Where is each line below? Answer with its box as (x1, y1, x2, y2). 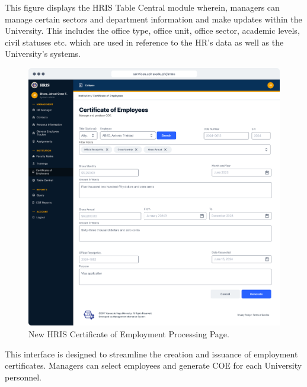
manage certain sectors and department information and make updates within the (5, 12, 302, 25)
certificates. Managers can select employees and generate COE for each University (5, 359, 302, 372)
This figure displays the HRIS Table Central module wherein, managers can (5, 1, 280, 13)
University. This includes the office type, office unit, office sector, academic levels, (5, 24, 300, 37)
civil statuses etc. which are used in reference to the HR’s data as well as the (5, 36, 284, 48)
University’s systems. (5, 47, 81, 60)
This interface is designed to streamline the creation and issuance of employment (5, 347, 298, 360)
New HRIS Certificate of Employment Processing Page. (28, 328, 229, 340)
